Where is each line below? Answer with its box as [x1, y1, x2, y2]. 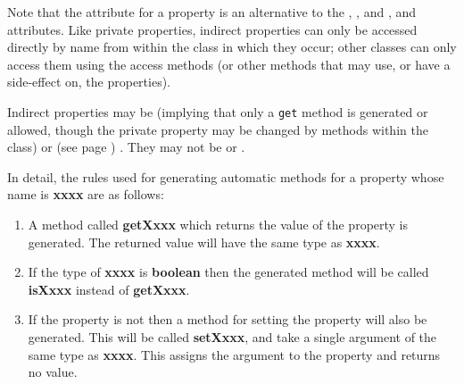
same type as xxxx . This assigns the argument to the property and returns [28, 345, 441, 363]
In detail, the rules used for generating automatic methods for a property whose [7, 167, 444, 186]
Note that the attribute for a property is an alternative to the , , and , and [7, 3, 417, 21]
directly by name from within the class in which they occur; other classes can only [7, 38, 457, 56]
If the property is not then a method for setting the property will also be [28, 310, 427, 329]
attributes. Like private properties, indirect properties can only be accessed [7, 20, 418, 38]
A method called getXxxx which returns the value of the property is [28, 215, 409, 233]
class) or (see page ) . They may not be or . [7, 138, 245, 156]
